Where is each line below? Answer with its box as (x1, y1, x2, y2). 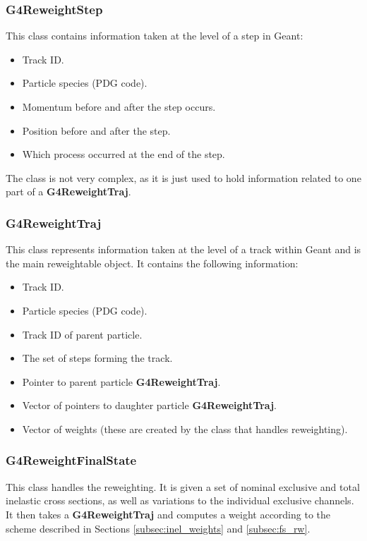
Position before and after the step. (22, 123, 171, 138)
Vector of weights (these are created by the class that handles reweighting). (22, 421, 348, 436)
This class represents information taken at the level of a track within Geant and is (6, 242, 361, 257)
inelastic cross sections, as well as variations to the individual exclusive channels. (6, 493, 354, 508)
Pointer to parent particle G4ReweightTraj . (22, 374, 221, 389)
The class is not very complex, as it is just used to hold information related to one (6, 170, 361, 185)
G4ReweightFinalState (6, 451, 137, 469)
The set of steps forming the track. (22, 351, 173, 365)
